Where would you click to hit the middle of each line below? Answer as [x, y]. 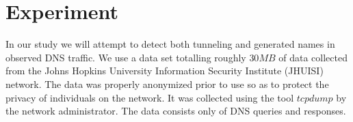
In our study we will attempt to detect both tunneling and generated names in [170, 44]
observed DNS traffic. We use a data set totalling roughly [126, 57]
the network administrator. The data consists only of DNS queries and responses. [176, 111]
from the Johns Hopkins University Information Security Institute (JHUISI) [165, 71]
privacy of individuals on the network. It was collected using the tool [150, 97]
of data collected [313, 57]
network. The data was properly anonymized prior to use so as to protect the [167, 83]
